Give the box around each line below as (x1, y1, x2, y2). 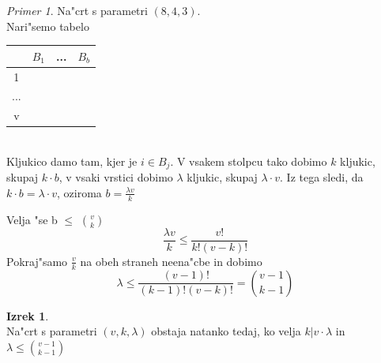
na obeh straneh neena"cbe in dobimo (80, 253, 262, 269)
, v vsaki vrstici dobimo (58, 169, 173, 185)
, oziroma (57, 184, 102, 200)
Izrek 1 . (6, 307, 49, 324)
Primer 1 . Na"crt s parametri (6, 2, 148, 18)
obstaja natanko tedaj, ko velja (151, 323, 301, 339)
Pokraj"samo (6, 253, 68, 269)
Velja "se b (6, 211, 58, 227)
